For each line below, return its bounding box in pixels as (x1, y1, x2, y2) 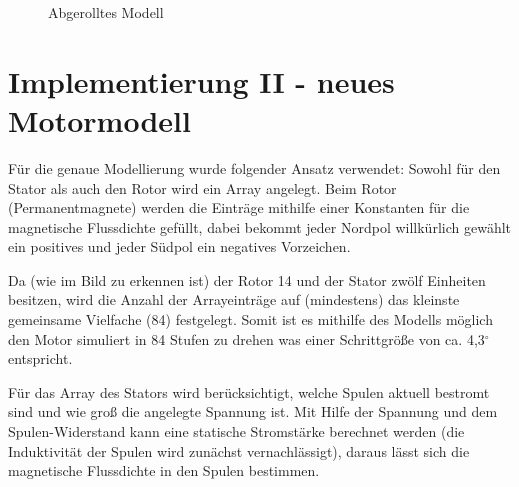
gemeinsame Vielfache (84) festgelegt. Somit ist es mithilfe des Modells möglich (8, 309, 493, 330)
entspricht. (8, 348, 73, 369)
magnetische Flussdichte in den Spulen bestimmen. (8, 460, 320, 481)
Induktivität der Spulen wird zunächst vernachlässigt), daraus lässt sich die (8, 440, 470, 461)
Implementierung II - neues (8, 60, 395, 101)
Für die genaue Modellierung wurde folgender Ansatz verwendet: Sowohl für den (8, 157, 501, 178)
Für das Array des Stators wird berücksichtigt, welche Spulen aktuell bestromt (8, 381, 490, 402)
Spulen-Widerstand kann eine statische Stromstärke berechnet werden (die (8, 421, 465, 442)
